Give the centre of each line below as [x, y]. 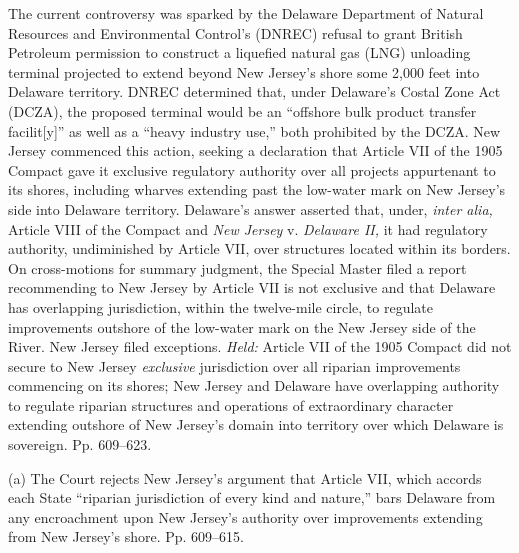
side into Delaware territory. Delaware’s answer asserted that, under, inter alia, [250, 208]
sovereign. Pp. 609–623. [80, 444]
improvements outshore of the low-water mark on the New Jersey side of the [242, 326]
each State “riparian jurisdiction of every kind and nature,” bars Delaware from [252, 497]
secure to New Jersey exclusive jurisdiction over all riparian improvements [234, 365]
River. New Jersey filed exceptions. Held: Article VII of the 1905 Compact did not [260, 346]
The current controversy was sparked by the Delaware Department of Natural [246, 13]
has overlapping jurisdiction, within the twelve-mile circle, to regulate [220, 306]
